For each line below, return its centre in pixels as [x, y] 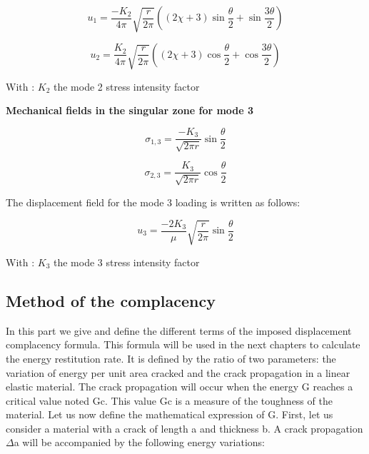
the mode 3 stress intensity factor [126, 262]
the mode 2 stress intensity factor [126, 86]
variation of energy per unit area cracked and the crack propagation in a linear [178, 372]
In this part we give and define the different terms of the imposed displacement [179, 330]
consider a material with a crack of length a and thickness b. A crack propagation [184, 428]
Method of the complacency [111, 300]
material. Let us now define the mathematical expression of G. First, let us [170, 414]
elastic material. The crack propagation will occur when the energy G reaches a [180, 387]
